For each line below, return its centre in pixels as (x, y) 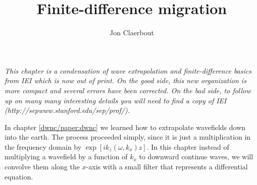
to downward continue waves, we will (196, 157)
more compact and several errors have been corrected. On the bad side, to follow (128, 90)
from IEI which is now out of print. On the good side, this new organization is (125, 80)
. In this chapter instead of (188, 146)
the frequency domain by (43, 146)
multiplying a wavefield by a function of (66, 157)
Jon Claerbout (132, 33)
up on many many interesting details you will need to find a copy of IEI (116, 100)
